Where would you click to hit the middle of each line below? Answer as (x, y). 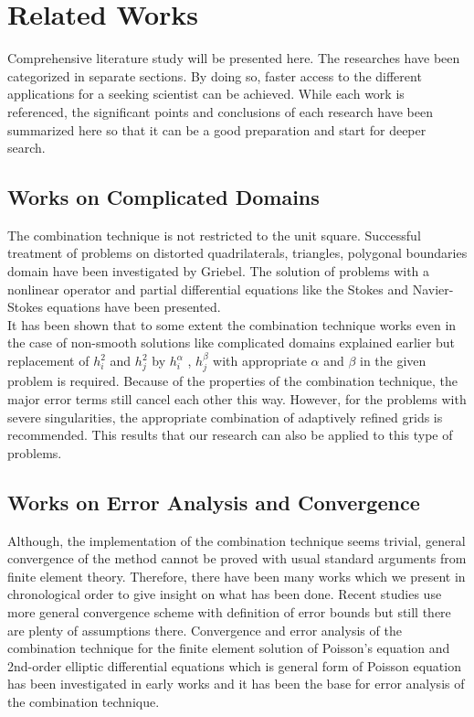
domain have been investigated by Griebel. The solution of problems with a (219, 271)
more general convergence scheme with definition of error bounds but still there (229, 612)
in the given (393, 361)
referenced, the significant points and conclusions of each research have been (221, 111)
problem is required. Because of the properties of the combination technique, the (232, 381)
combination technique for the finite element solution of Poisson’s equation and (229, 648)
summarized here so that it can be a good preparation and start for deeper (217, 129)
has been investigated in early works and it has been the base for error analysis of (236, 684)
